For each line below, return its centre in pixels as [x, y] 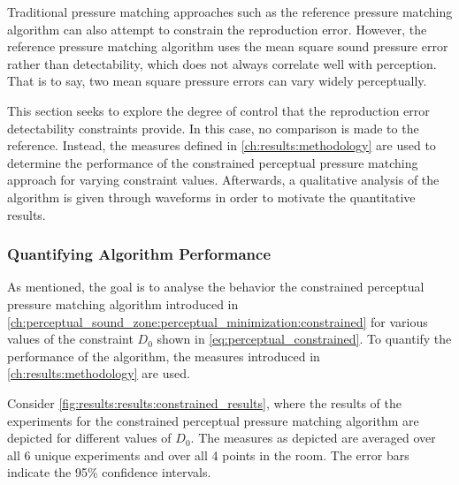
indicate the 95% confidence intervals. [109, 472]
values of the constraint [70, 339]
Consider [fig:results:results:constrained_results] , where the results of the [204, 402]
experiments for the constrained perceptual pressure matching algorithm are [213, 420]
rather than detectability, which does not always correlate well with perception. [222, 63]
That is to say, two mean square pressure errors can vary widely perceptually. [217, 81]
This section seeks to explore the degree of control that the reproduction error [218, 110]
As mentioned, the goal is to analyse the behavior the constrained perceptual [216, 287]
